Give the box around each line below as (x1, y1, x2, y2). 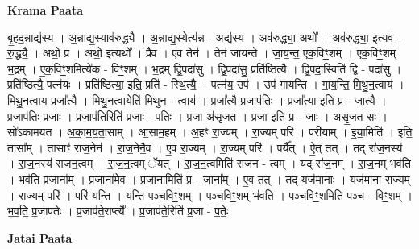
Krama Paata (7, 2, 83, 18)
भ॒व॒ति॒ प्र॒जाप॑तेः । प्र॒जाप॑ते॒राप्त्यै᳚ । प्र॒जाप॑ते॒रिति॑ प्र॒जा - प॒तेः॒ (7, 202, 229, 219)
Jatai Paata (7, 229, 73, 246)
